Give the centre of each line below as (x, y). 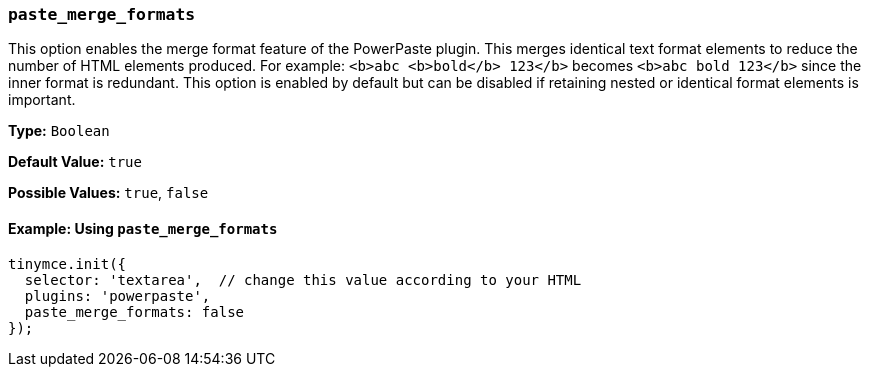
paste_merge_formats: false (134, 311)
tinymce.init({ (67, 263)
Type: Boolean (59, 131)
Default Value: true (75, 162)
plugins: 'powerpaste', (117, 295)
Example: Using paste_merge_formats (143, 228)
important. (42, 100)
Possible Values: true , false (108, 193)
